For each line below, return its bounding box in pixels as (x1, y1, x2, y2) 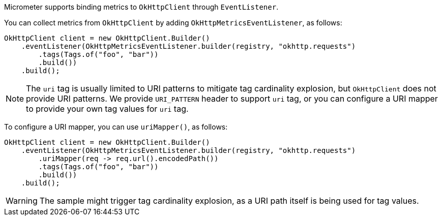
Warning (6, 196, 38, 206)
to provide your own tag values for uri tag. (26, 104, 189, 114)
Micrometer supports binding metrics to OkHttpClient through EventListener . (4, 3, 279, 11)
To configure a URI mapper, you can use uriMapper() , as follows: (4, 122, 228, 131)
